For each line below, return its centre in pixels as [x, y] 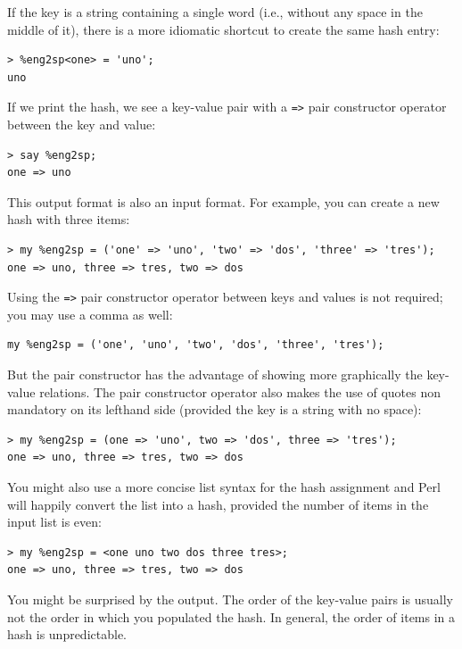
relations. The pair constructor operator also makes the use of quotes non [240, 391]
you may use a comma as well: [90, 314]
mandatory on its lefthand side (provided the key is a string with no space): [214, 409]
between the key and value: [82, 125]
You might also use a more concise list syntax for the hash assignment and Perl [224, 487]
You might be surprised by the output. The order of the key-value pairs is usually [230, 599]
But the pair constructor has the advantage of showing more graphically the [215, 374]
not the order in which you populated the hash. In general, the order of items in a [231, 616]
